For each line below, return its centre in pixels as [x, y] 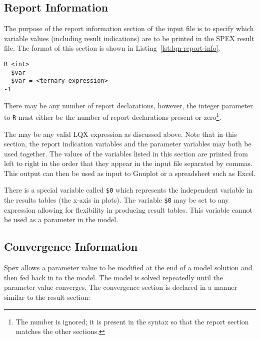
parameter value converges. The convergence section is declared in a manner [120, 287]
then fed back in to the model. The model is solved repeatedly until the [114, 277]
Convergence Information [71, 246]
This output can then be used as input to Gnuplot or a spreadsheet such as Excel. [130, 173]
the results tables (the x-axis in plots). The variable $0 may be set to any [116, 200]
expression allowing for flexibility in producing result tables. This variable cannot [128, 209]
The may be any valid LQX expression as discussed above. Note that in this [120, 134]
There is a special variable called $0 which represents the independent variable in [128, 190]
